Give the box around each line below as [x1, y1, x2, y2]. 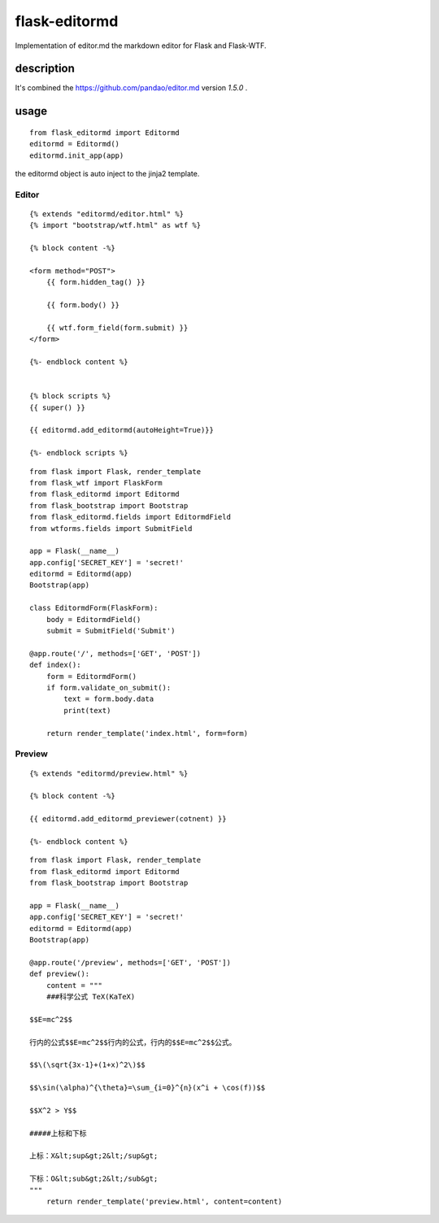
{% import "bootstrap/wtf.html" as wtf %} [29, 220, 202, 230]
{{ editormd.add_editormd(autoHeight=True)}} [29, 425, 215, 435]
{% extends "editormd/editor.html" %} [29, 209, 185, 219]
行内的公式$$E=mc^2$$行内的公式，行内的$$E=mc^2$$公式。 [29, 1038, 237, 1047]
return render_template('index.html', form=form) [46, 729, 248, 738]
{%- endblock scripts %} [29, 448, 128, 458]
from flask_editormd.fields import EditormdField [29, 512, 232, 522]
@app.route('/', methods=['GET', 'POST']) [29, 649, 202, 658]
